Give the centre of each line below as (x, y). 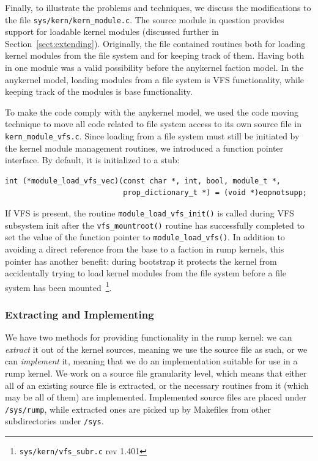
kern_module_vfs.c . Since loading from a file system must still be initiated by (152, 136)
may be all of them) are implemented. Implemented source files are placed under (156, 397)
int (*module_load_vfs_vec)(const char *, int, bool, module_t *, (143, 181)
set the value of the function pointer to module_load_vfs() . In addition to (145, 237)
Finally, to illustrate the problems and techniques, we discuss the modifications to (158, 7)
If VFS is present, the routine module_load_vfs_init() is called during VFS (150, 213)
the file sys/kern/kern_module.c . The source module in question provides (145, 19)
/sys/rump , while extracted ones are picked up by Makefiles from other (138, 409)
